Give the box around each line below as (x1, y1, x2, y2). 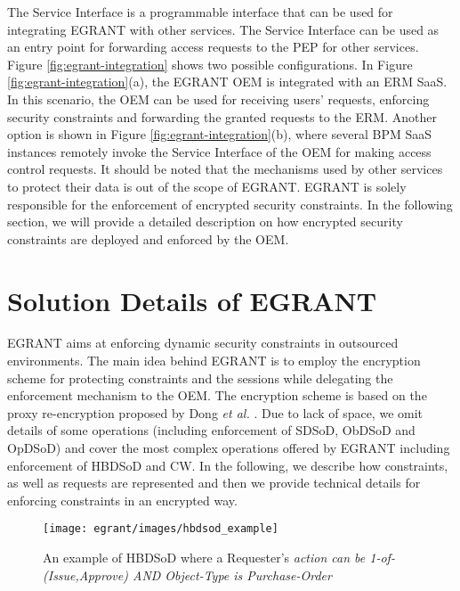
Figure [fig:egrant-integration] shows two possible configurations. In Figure (7, 54, 413, 73)
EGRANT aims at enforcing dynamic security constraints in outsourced (7, 333, 399, 352)
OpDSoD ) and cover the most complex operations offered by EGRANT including (7, 439, 450, 456)
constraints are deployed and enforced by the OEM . (7, 229, 289, 248)
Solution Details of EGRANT (7, 282, 377, 318)
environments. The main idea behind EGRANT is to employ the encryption (7, 351, 421, 370)
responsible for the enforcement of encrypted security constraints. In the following (7, 194, 453, 213)
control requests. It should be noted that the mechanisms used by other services (7, 160, 443, 178)
